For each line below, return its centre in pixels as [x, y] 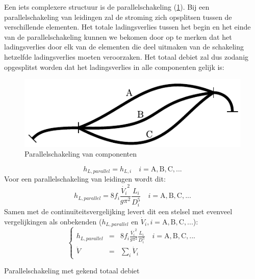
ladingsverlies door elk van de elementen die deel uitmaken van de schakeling [124, 47]
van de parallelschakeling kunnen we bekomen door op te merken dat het [118, 36]
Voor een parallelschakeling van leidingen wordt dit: [85, 179]
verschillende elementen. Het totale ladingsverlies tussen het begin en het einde [127, 27]
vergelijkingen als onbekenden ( [53, 221]
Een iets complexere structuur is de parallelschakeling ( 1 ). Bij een [107, 7]
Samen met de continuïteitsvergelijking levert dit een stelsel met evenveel [118, 211]
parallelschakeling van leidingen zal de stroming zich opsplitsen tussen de [118, 17]
